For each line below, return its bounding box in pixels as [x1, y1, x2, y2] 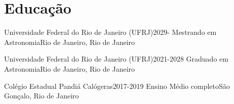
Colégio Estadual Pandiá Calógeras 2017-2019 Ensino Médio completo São [4, 80, 230, 91]
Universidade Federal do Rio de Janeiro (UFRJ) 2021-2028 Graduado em [4, 54, 228, 64]
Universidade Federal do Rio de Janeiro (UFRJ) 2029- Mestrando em [4, 27, 217, 37]
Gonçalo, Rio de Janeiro [4, 90, 79, 101]
